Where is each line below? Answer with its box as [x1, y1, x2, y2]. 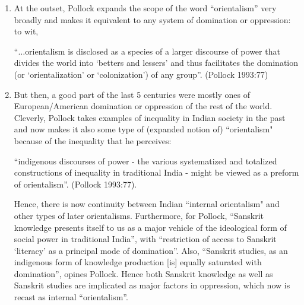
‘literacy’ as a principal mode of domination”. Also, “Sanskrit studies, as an [14, 244, 288, 256]
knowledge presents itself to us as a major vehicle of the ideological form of [14, 221, 287, 233]
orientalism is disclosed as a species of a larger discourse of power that [25, 45, 280, 57]
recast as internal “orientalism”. [14, 291, 128, 303]
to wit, [14, 25, 39, 37]
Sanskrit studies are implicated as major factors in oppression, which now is [14, 279, 290, 291]
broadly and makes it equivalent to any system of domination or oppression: [14, 13, 291, 26]
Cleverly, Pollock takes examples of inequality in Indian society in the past [14, 111, 286, 123]
